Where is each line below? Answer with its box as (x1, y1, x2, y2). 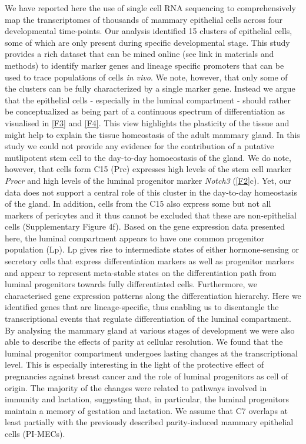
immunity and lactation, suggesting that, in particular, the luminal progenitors (5, 393, 290, 405)
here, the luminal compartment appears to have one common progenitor (5, 231, 264, 244)
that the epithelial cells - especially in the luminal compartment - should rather (5, 93, 291, 106)
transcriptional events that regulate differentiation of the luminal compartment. (5, 312, 291, 325)
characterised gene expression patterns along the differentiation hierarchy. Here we (5, 289, 301, 301)
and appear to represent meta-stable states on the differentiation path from (5, 266, 277, 278)
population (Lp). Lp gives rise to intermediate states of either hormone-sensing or (5, 243, 299, 255)
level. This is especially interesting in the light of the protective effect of (5, 358, 264, 371)
